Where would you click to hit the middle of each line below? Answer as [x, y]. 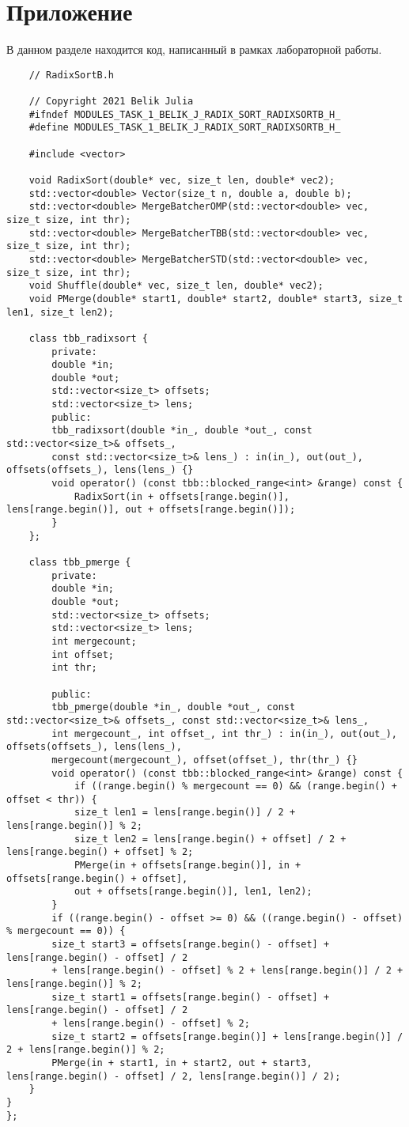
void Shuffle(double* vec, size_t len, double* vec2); [176, 286]
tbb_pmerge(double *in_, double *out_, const [174, 707]
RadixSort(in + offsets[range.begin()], [182, 496]
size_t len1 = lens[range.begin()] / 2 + [185, 813]
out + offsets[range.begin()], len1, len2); [193, 892]
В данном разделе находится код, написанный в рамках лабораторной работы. [194, 49]
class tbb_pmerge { [80, 562]
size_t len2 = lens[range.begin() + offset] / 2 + [210, 839]
